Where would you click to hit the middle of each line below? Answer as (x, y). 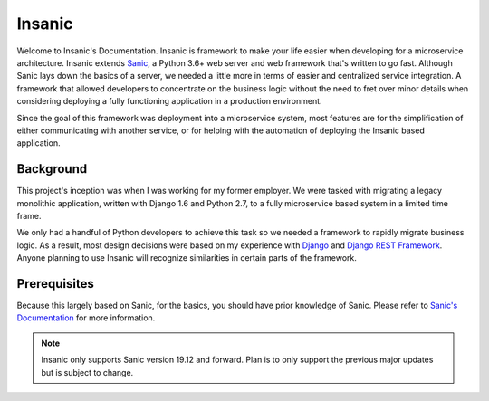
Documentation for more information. (86, 318)
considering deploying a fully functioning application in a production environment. (169, 101)
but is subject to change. (87, 372)
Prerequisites (55, 284)
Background (52, 169)
